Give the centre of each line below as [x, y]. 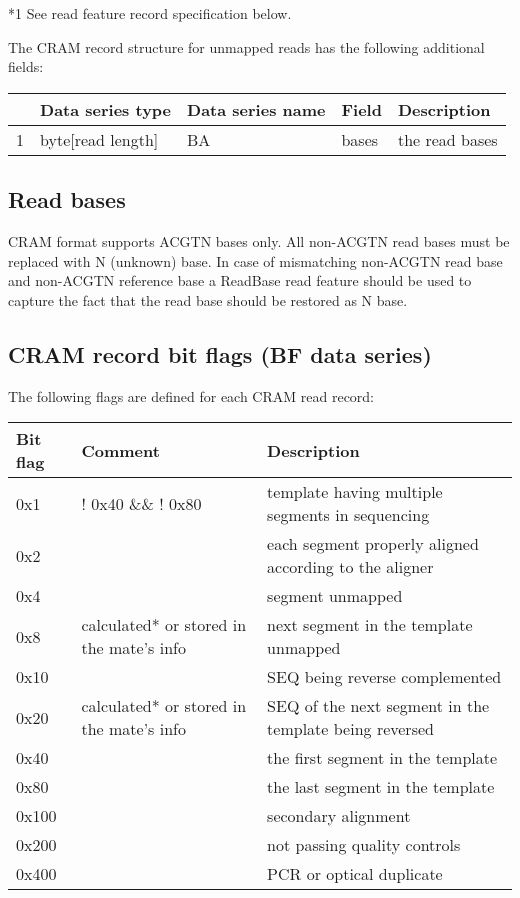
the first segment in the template [382, 758]
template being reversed [350, 729]
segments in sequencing [348, 515]
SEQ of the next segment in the [378, 706]
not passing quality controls [364, 845]
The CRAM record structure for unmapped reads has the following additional [246, 46]
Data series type [106, 109]
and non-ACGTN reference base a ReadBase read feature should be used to [240, 280]
